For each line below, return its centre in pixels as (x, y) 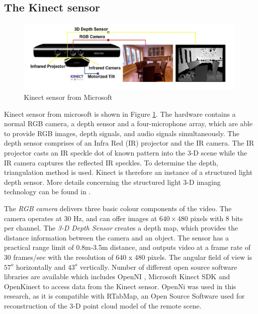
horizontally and (41, 267)
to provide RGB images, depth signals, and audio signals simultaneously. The (122, 133)
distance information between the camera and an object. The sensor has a (117, 237)
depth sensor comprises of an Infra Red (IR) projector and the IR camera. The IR (129, 143)
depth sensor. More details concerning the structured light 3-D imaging (112, 182)
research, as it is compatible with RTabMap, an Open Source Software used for (125, 296)
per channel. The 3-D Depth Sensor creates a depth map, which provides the (121, 228)
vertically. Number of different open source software (158, 267)
